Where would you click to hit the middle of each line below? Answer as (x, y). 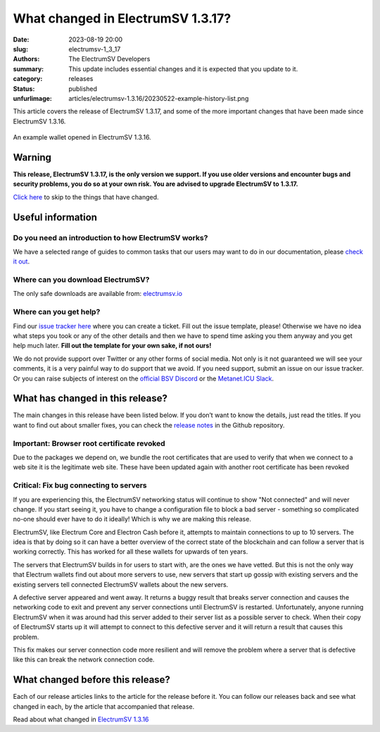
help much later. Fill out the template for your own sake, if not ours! (112, 346)
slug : (20, 49)
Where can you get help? (57, 312)
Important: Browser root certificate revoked (89, 443)
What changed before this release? (91, 680)
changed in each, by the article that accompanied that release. (104, 706)
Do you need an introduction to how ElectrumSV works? (110, 237)
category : (28, 79)
